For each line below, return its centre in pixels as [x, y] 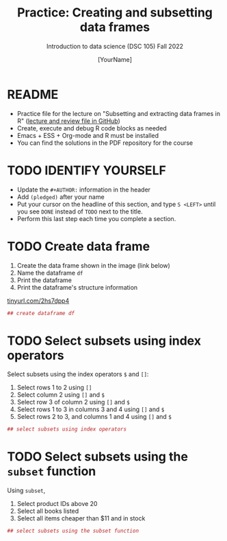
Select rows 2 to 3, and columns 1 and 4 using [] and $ [94, 417]
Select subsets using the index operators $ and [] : [78, 374]
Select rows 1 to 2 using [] [54, 388]
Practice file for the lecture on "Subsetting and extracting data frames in [119, 113]
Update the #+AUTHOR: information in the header [84, 189]
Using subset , [26, 491]
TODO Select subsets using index [104, 341]
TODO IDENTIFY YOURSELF [86, 170]
